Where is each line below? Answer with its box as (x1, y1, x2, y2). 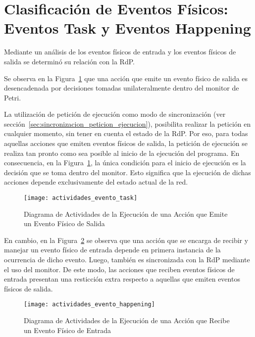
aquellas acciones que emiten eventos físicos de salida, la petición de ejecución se (4, 138, 248, 148)
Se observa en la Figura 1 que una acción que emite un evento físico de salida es (4, 73, 248, 83)
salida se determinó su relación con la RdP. (4, 56, 135, 66)
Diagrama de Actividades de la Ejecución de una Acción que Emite (24, 208, 228, 219)
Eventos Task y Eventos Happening (4, 18, 251, 38)
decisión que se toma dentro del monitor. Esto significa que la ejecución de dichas (4, 167, 251, 177)
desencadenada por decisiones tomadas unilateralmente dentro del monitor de (4, 83, 239, 93)
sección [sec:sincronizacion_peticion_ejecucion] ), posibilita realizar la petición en (4, 118, 251, 129)
